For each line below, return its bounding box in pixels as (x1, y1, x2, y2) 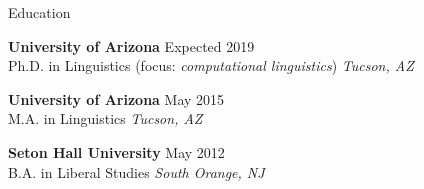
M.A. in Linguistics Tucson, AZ (8, 108, 203, 129)
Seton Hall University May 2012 (8, 141, 225, 162)
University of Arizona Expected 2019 (8, 35, 255, 56)
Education (8, 2, 71, 22)
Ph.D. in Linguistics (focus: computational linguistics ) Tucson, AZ (8, 55, 414, 76)
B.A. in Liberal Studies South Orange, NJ (8, 161, 265, 182)
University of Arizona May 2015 (8, 88, 225, 109)
